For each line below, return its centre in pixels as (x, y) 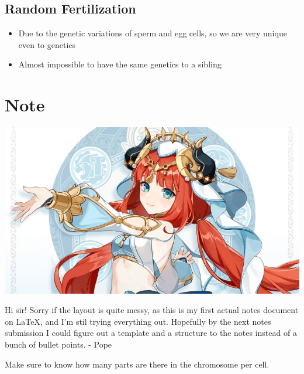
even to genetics (47, 44)
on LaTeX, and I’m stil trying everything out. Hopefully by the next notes (138, 321)
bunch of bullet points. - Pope (58, 344)
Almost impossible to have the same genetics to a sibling (120, 64)
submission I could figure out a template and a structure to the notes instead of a (151, 333)
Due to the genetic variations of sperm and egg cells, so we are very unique (153, 33)
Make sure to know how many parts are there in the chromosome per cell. (137, 364)
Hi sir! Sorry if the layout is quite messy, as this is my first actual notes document (152, 310)
